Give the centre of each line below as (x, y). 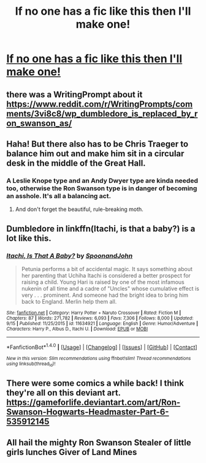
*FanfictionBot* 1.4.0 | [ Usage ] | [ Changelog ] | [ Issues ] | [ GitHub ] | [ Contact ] (102, 346)
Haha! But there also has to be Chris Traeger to (97, 144)
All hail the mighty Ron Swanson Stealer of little (99, 442)
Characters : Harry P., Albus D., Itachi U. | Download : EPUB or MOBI (77, 329)
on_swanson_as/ (39, 123)
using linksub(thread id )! (31, 364)
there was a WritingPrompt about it (74, 94)
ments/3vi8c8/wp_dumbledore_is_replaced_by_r (102, 114)
